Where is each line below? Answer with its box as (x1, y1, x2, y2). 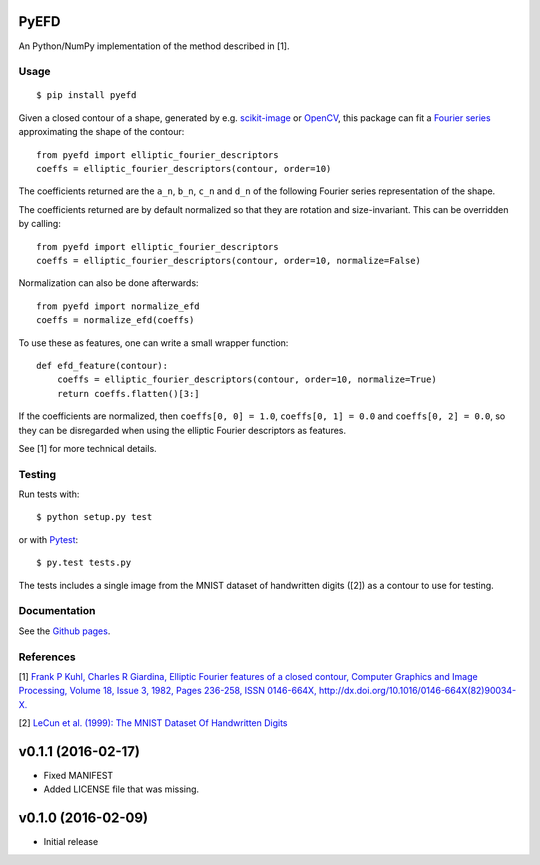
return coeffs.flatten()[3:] (56, 388, 200, 399)
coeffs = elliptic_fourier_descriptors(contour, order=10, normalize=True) (56, 374, 437, 385)
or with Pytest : (18, 533, 79, 545)
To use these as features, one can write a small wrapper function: (18, 336, 289, 349)
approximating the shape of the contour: (18, 126, 185, 138)
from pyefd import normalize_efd (36, 300, 200, 312)
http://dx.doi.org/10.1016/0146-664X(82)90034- (318, 685, 517, 697)
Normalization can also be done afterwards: (18, 277, 199, 289)
